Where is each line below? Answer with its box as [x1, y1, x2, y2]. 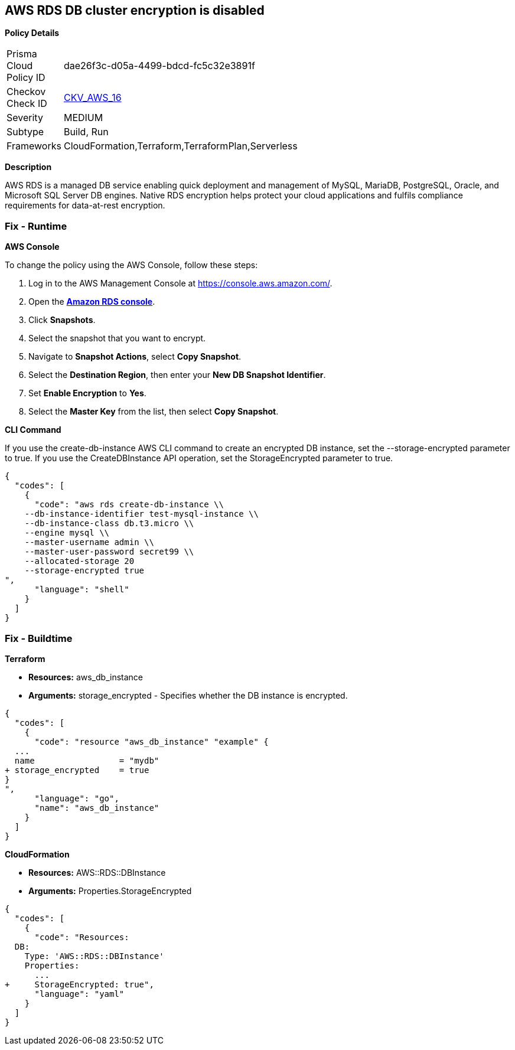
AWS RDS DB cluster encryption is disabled [5, 3, 265, 18]
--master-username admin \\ [24, 537, 154, 547]
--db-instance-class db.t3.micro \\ [24, 519, 194, 529]
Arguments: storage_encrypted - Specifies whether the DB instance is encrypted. [28, 690, 348, 700]
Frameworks [6, 140, 61, 152]
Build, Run [63, 126, 109, 138]
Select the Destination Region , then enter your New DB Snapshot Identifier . [28, 370, 326, 380]
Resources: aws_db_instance [28, 671, 143, 682]
